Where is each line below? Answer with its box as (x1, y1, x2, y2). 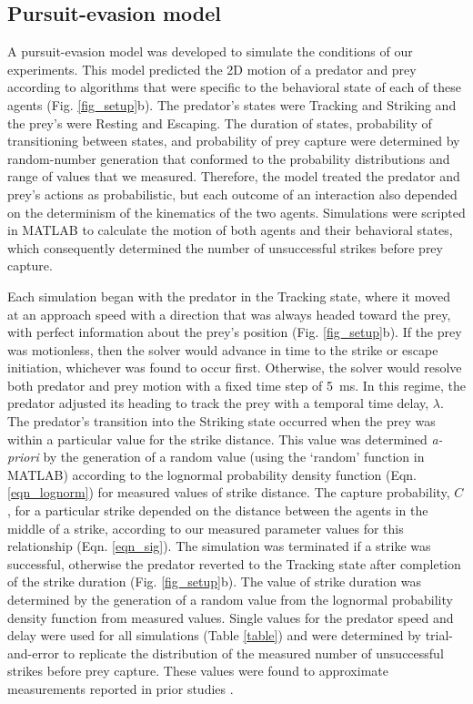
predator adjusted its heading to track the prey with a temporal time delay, (7, 393, 429, 413)
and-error (7, 643, 59, 662)
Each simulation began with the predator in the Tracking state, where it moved (7, 286, 451, 305)
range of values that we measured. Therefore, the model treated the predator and (7, 167, 460, 186)
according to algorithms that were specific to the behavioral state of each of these (7, 77, 461, 97)
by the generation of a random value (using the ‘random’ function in (43, 447, 425, 466)
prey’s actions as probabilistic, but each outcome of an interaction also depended (7, 184, 458, 203)
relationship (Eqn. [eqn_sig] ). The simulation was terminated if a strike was (7, 536, 431, 556)
